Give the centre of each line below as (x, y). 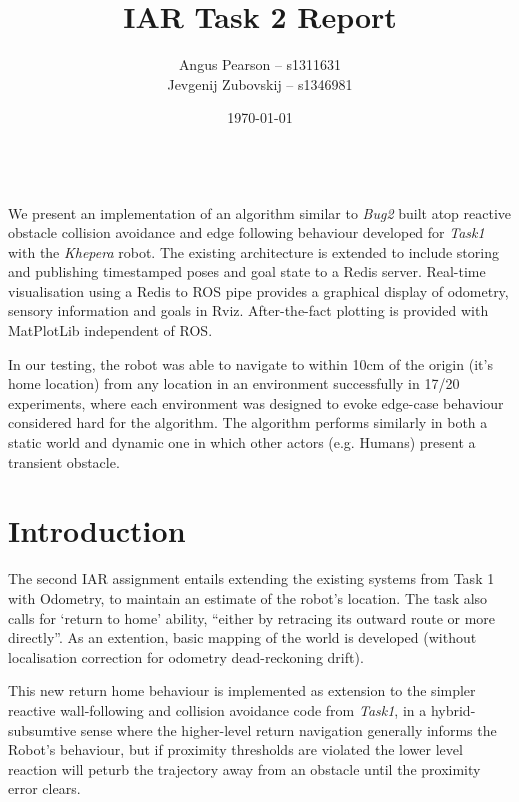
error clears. (44, 788)
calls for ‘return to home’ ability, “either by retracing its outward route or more (252, 617)
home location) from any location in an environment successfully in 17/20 (234, 383)
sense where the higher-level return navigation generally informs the (288, 729)
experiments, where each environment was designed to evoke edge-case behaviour (256, 402)
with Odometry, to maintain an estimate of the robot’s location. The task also (248, 597)
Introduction (97, 530)
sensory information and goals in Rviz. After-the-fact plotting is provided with (248, 310)
